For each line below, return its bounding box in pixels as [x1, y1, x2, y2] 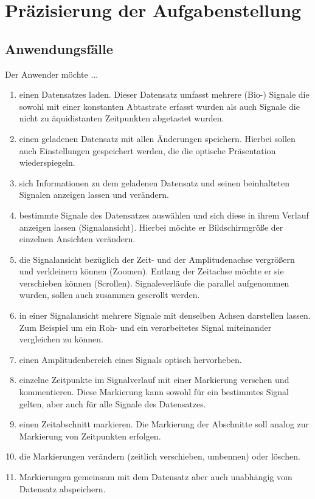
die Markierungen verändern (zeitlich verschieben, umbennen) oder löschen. [19, 450, 300, 463]
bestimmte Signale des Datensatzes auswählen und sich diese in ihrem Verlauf [19, 208, 309, 221]
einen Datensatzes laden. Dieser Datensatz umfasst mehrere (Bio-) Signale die [19, 88, 310, 101]
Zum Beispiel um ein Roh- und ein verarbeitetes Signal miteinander [19, 321, 272, 333]
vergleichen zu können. [19, 333, 103, 345]
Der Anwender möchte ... [5, 67, 99, 80]
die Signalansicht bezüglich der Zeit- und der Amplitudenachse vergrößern [19, 253, 295, 265]
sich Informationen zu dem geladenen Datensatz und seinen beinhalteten [19, 176, 289, 189]
